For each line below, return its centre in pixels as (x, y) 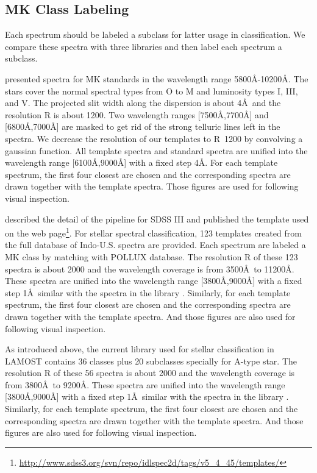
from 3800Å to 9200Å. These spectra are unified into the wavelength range (145, 384)
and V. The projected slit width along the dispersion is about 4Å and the (143, 103)
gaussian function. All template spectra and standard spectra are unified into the (156, 150)
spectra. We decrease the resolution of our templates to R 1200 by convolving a (154, 138)
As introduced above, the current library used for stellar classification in (140, 349)
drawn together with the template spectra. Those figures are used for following (152, 186)
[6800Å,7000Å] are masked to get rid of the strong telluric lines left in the (143, 126)
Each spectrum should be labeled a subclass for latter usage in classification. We (155, 34)
